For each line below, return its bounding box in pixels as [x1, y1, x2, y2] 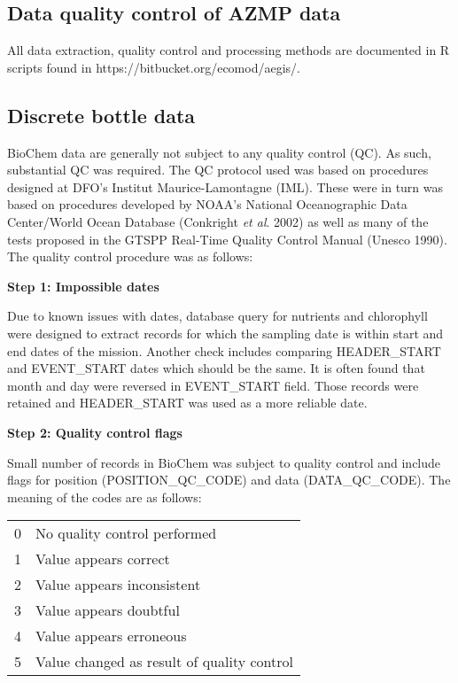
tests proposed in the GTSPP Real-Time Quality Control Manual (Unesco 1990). [7, 229, 447, 248]
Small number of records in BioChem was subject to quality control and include [7, 453, 441, 471]
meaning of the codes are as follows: [7, 487, 202, 506]
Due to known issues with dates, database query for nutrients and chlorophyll [7, 307, 428, 325]
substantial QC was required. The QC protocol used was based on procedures [7, 160, 429, 179]
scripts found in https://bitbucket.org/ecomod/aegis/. [7, 58, 300, 76]
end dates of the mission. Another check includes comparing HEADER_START [7, 341, 441, 360]
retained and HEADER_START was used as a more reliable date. [7, 393, 368, 412]
